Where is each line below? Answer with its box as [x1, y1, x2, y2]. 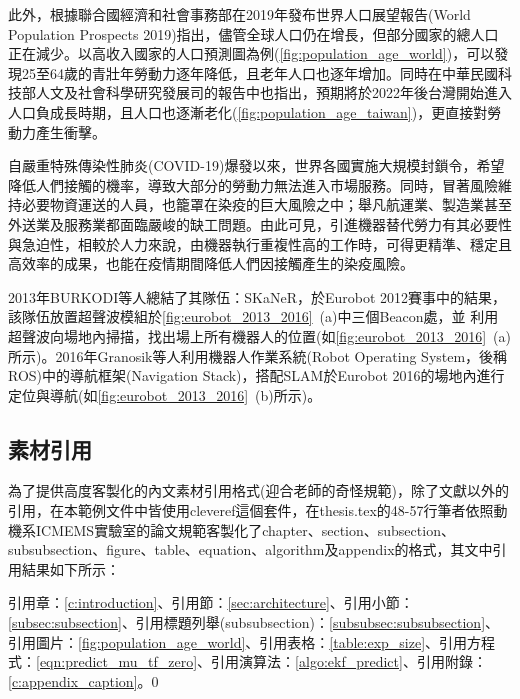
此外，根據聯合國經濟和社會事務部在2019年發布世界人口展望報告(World [8, 4, 471, 24]
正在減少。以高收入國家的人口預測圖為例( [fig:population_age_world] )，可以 [8, 43, 495, 64]
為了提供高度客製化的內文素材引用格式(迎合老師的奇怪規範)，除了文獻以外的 [8, 480, 509, 501]
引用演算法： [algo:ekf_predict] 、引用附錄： [211, 651, 487, 672]
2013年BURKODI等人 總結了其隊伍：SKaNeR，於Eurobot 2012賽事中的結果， [8, 286, 507, 307]
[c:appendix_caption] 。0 [8, 670, 159, 691]
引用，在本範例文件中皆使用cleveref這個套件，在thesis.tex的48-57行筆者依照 [8, 500, 494, 521]
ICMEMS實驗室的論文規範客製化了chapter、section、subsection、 [35, 519, 455, 540]
